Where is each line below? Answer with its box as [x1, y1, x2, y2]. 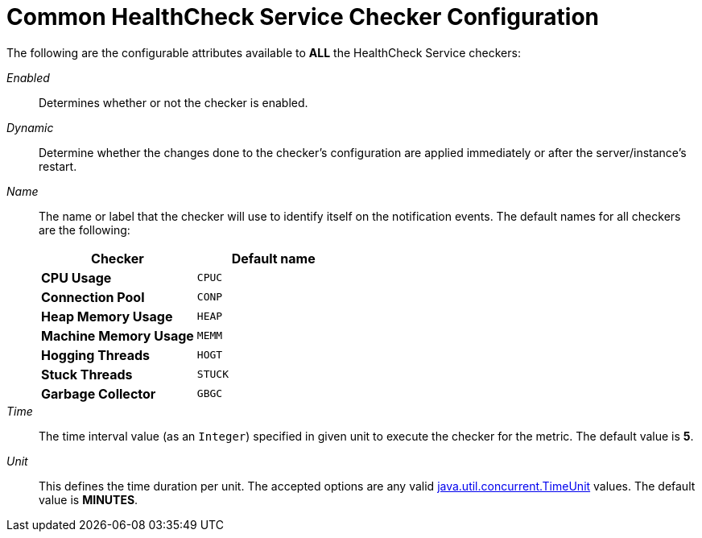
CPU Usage [41, 269, 112, 286]
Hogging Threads [41, 346, 150, 363]
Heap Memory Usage [41, 308, 173, 325]
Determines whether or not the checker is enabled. [39, 95, 308, 110]
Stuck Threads [41, 366, 133, 383]
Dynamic [6, 120, 54, 134]
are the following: [39, 222, 130, 237]
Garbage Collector [41, 385, 156, 402]
